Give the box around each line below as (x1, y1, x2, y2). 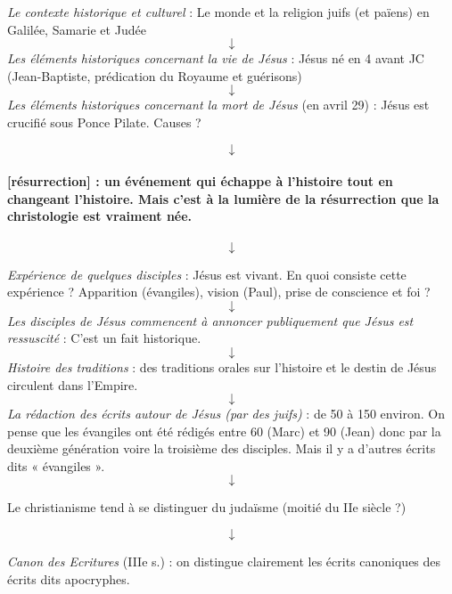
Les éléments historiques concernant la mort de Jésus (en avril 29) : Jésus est (7, 95, 430, 114)
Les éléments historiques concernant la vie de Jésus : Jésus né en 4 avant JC (7, 49, 424, 68)
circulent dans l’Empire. (7, 375, 138, 394)
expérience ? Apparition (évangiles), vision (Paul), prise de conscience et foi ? (7, 282, 431, 301)
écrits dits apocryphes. (7, 569, 130, 588)
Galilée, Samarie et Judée (7, 20, 146, 38)
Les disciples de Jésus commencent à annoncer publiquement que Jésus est (7, 311, 414, 330)
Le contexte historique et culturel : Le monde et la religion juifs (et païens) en (7, 3, 430, 20)
